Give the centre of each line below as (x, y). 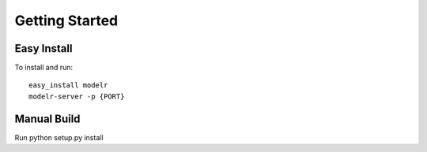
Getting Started (66, 20)
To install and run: (44, 68)
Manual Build (47, 119)
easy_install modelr (68, 85)
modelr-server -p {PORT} (77, 96)
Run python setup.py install (59, 137)
